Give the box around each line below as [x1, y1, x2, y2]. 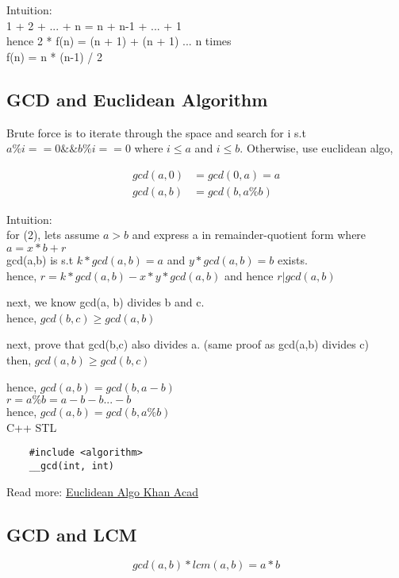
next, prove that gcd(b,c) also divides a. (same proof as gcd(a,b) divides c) [6, 336, 370, 353]
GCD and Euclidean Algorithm [6, 87, 268, 111]
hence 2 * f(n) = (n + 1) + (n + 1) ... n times [6, 33, 232, 49]
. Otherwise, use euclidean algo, [240, 140, 393, 156]
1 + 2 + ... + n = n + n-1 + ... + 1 [6, 17, 182, 33]
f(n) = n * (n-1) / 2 [6, 48, 102, 64]
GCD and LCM [6, 522, 137, 546]
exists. [277, 252, 308, 268]
